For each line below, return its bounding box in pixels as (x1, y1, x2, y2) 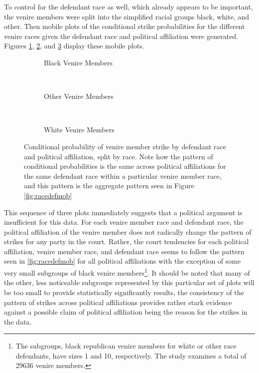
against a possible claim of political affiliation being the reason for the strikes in (4, 307, 248, 317)
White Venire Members (44, 124, 115, 135)
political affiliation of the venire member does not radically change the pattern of (4, 226, 252, 237)
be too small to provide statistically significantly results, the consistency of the (4, 287, 244, 297)
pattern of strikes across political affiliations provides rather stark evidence (4, 297, 232, 307)
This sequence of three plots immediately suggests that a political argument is (4, 207, 243, 217)
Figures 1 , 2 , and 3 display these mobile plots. (4, 40, 144, 51)
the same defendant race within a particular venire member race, (24, 170, 222, 181)
